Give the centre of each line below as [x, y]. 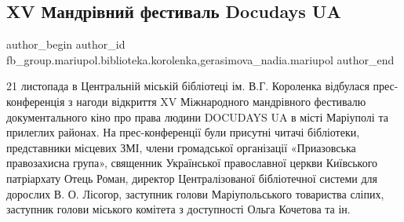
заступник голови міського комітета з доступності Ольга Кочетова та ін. [178, 209]
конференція [36, 101]
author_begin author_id [66, 44]
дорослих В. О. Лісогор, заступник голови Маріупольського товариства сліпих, [195, 193]
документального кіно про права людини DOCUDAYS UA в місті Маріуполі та [197, 116]
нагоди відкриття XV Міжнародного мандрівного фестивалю [221, 101]
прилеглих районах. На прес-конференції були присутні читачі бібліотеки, [183, 132]
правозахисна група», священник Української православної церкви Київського [192, 163]
